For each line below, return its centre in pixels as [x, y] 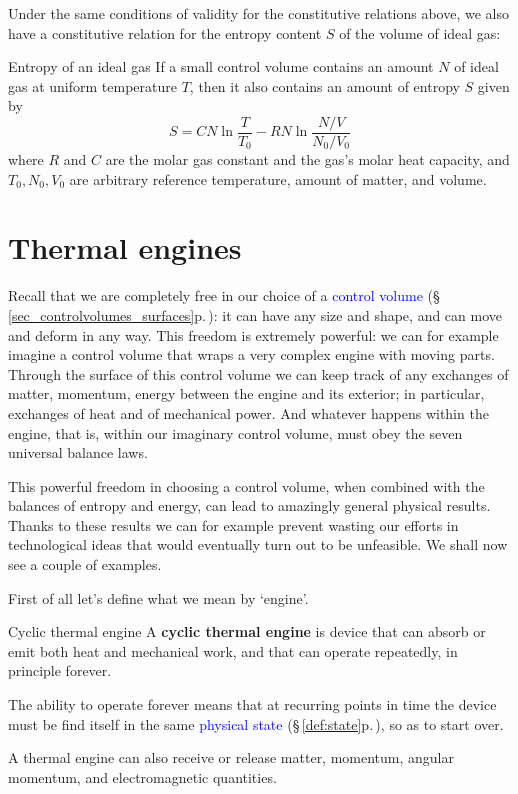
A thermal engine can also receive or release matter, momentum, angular [231, 757]
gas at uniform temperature [92, 85]
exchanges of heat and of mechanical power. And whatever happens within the [248, 412]
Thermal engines [125, 247]
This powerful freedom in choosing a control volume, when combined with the [246, 485]
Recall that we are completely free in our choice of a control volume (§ [224, 295]
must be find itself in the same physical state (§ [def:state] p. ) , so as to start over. [256, 723]
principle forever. [60, 670]
